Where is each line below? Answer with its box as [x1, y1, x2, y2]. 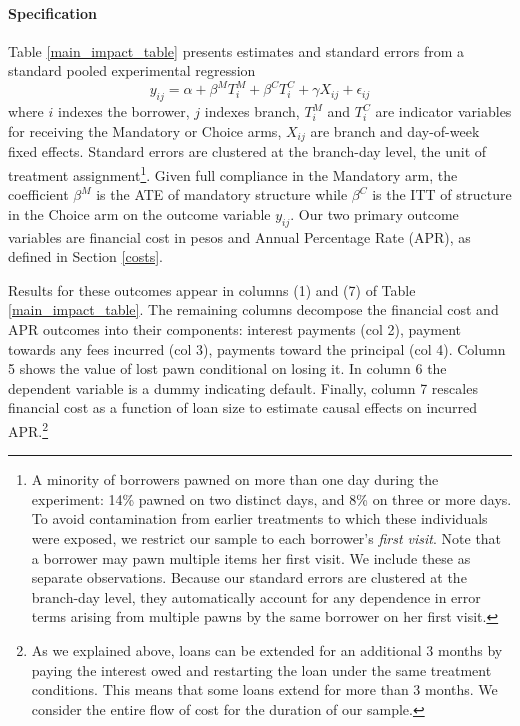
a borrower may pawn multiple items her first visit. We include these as [31, 547, 471, 568]
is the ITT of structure [372, 184, 512, 205]
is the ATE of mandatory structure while [96, 184, 348, 205]
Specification [8, 2, 97, 23]
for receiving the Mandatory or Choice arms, [8, 120, 282, 141]
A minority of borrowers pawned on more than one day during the [31, 469, 439, 490]
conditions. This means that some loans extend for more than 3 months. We [31, 679, 498, 700]
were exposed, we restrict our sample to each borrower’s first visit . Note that [31, 527, 502, 548]
